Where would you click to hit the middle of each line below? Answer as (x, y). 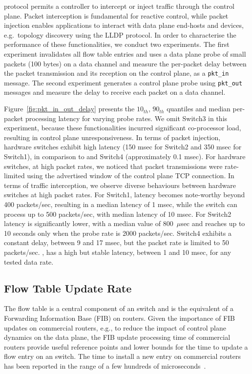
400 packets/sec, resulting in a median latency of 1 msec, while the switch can (121, 204)
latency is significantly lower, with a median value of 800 (89, 223)
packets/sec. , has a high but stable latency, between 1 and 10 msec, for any (118, 252)
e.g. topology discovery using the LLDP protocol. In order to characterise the (120, 34)
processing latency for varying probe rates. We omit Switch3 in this (126, 118)
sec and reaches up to (213, 223)
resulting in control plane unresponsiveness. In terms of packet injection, (112, 137)
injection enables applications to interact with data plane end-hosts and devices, (124, 25)
